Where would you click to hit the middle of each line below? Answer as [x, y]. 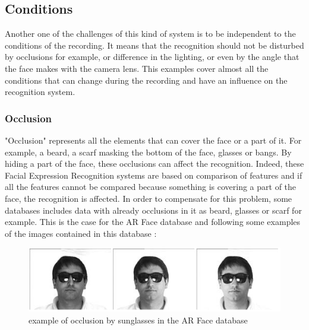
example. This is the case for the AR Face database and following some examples [153, 222]
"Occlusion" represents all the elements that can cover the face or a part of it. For [153, 140]
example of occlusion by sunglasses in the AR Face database [138, 320]
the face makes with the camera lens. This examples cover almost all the [137, 68]
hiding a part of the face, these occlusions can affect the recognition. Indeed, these [154, 164]
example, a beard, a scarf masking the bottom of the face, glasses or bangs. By [148, 152]
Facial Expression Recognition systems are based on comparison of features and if [154, 175]
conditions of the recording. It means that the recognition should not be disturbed [154, 45]
